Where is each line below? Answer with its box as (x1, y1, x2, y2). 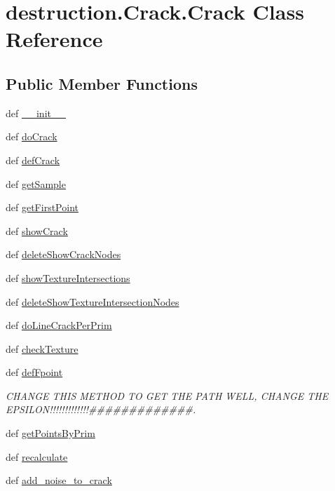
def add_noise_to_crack (6, 473, 112, 487)
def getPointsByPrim (6, 426, 95, 440)
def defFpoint (6, 365, 63, 379)
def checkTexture (6, 341, 78, 356)
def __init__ (6, 105, 66, 120)
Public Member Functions (6, 72, 198, 94)
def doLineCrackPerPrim (6, 318, 112, 332)
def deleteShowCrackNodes (6, 247, 121, 262)
